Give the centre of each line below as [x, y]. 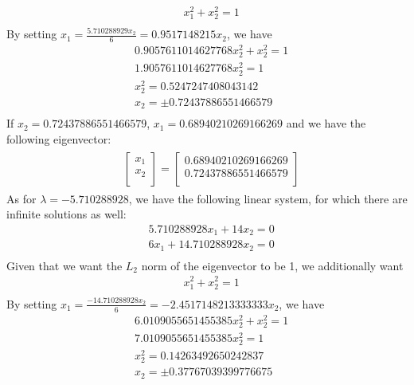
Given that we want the [64, 265]
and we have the [326, 123]
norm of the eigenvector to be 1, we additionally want [272, 265]
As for [21, 198]
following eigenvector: [59, 139]
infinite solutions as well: [66, 214]
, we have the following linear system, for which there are [268, 198]
